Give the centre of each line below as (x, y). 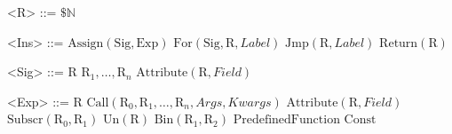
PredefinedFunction (286, 120)
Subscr (25, 120)
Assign (86, 43)
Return (399, 43)
